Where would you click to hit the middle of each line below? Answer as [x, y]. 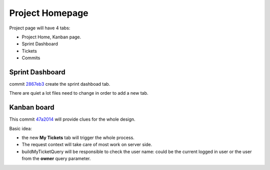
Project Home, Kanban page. [51, 37]
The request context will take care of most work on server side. [87, 145]
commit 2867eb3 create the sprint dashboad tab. [60, 84]
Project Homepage [49, 13]
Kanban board [32, 107]
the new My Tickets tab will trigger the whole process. [78, 138]
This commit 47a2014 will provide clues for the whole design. [72, 119]
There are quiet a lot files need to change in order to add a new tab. [79, 93]
